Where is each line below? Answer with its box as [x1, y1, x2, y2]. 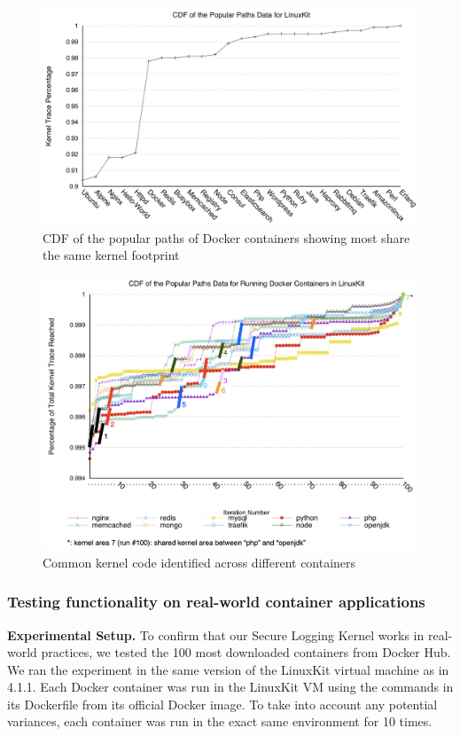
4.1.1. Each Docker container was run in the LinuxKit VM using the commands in [7, 677, 454, 696]
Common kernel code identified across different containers [43, 552, 356, 571]
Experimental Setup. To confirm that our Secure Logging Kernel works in [7, 625, 425, 644]
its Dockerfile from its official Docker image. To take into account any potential [7, 694, 438, 713]
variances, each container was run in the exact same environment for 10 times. [7, 712, 433, 731]
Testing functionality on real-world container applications [7, 591, 425, 613]
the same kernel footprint [43, 246, 180, 264]
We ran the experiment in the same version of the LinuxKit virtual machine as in [7, 660, 449, 678]
